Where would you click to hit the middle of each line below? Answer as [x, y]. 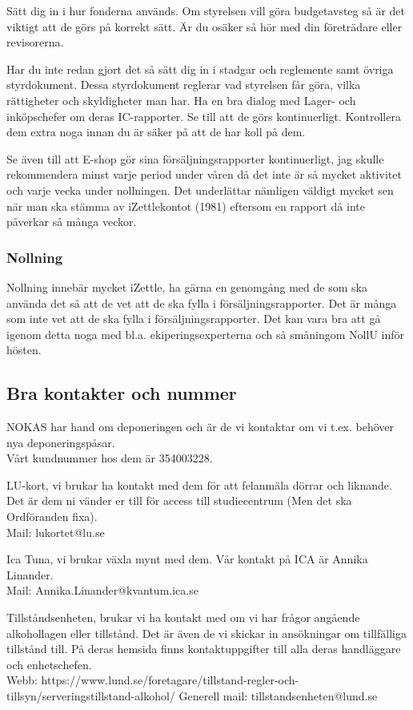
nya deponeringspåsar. [61, 442]
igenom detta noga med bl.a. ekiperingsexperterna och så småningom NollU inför [206, 334]
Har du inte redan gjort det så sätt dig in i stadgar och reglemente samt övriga [200, 69]
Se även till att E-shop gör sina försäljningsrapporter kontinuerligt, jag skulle [195, 158]
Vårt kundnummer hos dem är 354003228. [110, 458]
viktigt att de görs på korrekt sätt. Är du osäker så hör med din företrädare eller [204, 26]
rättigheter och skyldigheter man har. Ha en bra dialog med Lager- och [181, 100]
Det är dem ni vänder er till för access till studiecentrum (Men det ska [179, 500]
